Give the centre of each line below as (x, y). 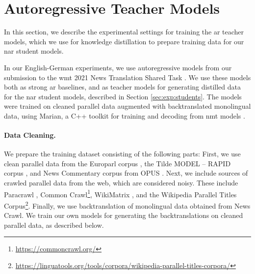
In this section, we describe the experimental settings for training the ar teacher (124, 32)
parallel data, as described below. (54, 225)
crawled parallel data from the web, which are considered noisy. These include (121, 183)
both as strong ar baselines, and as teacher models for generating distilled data (122, 87)
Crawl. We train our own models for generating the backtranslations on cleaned (124, 215)
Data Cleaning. (30, 135)
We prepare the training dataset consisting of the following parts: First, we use (122, 154)
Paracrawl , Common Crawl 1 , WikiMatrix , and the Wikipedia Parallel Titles (120, 193)
